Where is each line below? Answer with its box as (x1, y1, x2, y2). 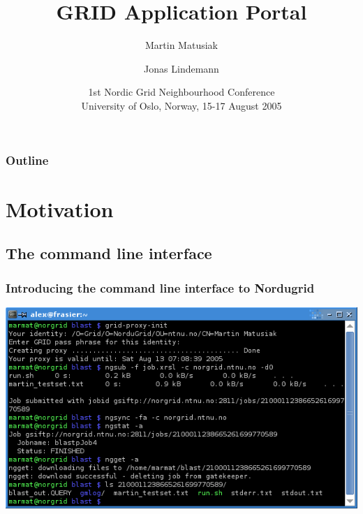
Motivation (6, 194, 114, 223)
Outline (6, 151, 49, 168)
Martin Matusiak (145, 38, 218, 52)
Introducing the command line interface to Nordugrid (6, 279, 315, 296)
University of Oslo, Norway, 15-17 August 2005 (81, 98, 282, 112)
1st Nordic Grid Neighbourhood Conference (88, 85, 275, 99)
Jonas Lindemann (144, 61, 219, 75)
